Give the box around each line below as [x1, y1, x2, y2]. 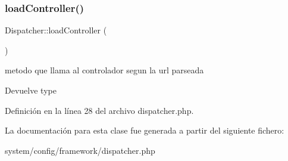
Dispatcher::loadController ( [5, 24, 107, 36]
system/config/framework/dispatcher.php [5, 144, 155, 156]
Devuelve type [5, 84, 57, 96]
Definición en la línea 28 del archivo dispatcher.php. [5, 104, 194, 116]
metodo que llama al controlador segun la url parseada [5, 64, 204, 76]
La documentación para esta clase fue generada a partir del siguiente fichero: [5, 124, 284, 137]
